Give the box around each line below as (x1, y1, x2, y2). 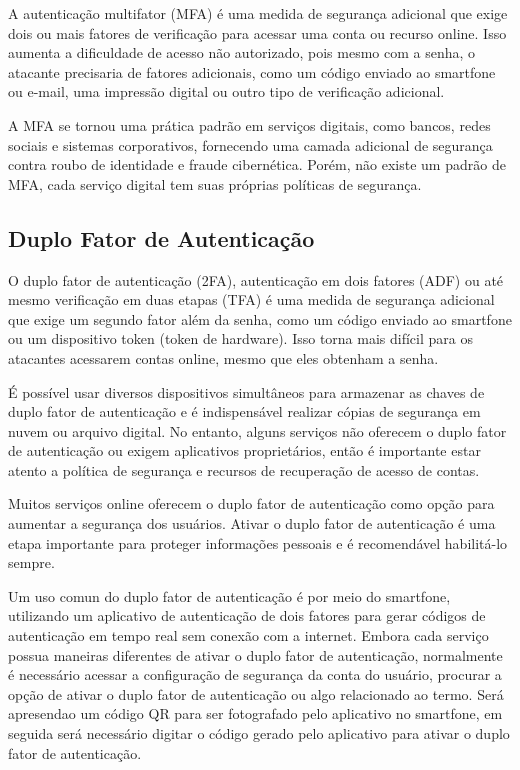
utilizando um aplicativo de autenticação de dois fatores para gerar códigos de (8, 605, 486, 626)
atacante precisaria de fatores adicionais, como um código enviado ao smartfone (8, 61, 496, 82)
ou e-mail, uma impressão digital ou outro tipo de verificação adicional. (8, 81, 445, 102)
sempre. (8, 552, 55, 573)
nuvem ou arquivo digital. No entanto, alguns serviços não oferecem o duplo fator (8, 420, 507, 441)
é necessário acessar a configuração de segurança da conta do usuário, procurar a (8, 664, 502, 685)
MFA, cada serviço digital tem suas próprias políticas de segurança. (8, 173, 422, 194)
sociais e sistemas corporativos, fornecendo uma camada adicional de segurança (8, 134, 493, 155)
